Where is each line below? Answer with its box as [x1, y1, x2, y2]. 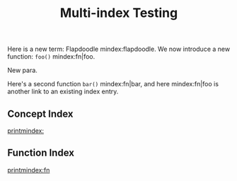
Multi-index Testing [59, 5, 178, 21]
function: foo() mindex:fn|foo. [7, 52, 96, 61]
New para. [7, 66, 37, 75]
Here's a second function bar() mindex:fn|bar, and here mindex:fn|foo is [7, 80, 219, 88]
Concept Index [7, 107, 74, 119]
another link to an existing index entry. [7, 87, 119, 96]
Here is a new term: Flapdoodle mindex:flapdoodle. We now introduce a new [7, 45, 231, 54]
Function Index [7, 147, 74, 159]
